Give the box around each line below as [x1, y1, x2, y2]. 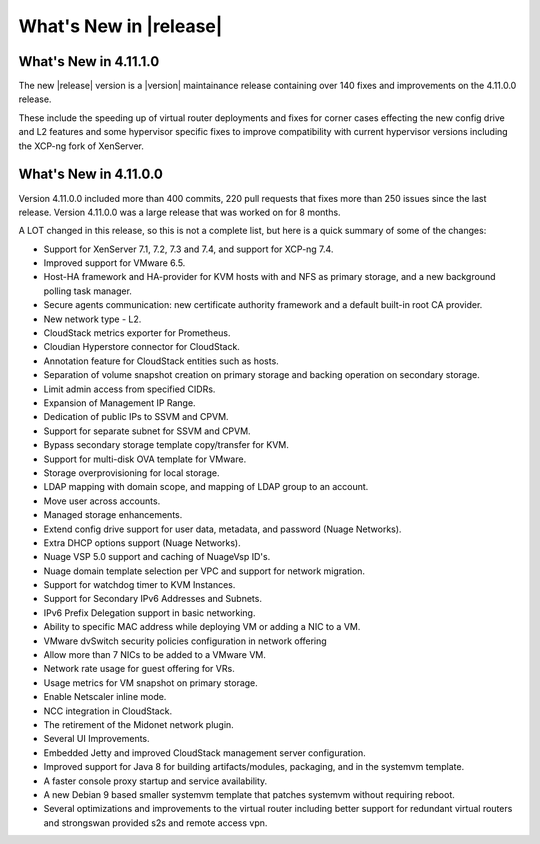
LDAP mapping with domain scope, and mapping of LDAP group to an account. [43, 481, 369, 493]
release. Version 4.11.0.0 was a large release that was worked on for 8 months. [18, 206, 341, 218]
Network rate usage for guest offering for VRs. [43, 663, 235, 675]
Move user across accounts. [43, 495, 161, 507]
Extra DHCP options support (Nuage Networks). [43, 536, 242, 549]
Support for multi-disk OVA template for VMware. [43, 453, 247, 465]
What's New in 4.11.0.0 [18, 166, 164, 183]
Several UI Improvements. [43, 733, 150, 745]
